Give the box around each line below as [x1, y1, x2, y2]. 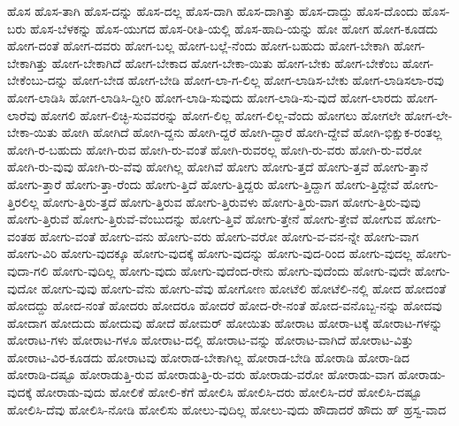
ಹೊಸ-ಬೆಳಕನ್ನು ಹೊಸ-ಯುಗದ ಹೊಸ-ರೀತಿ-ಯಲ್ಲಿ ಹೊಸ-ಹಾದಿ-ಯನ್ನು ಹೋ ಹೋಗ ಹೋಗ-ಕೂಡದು [29, 19, 439, 37]
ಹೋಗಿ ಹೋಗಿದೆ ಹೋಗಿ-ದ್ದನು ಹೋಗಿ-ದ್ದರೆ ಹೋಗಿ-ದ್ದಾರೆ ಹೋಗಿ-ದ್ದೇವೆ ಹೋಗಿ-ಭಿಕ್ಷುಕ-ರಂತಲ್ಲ [61, 123, 442, 141]
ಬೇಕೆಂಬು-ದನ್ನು [7, 71, 68, 89]
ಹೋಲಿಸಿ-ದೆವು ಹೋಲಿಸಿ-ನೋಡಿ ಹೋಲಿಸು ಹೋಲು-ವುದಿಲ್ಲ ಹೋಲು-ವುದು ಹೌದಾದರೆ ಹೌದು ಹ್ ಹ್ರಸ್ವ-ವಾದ [7, 399, 447, 418]
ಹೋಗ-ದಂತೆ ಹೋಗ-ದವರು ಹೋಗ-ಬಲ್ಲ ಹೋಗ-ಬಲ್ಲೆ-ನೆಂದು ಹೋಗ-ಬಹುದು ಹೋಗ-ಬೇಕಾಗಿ [7, 36, 390, 55]
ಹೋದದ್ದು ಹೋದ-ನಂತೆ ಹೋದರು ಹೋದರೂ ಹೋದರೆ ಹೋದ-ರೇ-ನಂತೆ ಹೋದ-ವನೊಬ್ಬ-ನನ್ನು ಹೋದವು [7, 296, 442, 315]
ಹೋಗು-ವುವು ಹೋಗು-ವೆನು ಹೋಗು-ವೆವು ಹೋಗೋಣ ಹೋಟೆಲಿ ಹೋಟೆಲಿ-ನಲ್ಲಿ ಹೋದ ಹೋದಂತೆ [41, 278, 447, 297]
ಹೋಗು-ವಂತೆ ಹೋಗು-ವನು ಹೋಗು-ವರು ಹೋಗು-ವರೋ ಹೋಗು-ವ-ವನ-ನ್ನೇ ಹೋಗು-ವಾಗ [39, 226, 419, 245]
